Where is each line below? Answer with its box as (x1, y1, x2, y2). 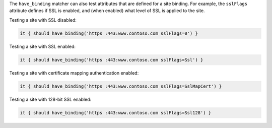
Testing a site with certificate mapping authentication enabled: (9, 70, 139, 76)
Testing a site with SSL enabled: (9, 43, 76, 49)
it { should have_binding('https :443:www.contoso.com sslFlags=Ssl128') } (20, 110, 212, 115)
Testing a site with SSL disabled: (9, 17, 77, 23)
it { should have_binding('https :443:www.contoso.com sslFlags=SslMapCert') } (20, 83, 222, 89)
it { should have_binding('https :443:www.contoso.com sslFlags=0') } (20, 30, 198, 36)
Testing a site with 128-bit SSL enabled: (9, 96, 92, 102)
